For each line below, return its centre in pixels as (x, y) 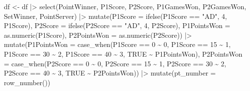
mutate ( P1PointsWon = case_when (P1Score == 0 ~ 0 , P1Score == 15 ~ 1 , (117, 44)
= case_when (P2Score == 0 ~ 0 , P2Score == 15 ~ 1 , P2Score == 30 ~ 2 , (115, 63)
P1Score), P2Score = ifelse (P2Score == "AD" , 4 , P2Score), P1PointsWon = (117, 25)
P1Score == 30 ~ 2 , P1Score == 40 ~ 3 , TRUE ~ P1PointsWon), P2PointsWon (123, 53)
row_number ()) (27, 82)
